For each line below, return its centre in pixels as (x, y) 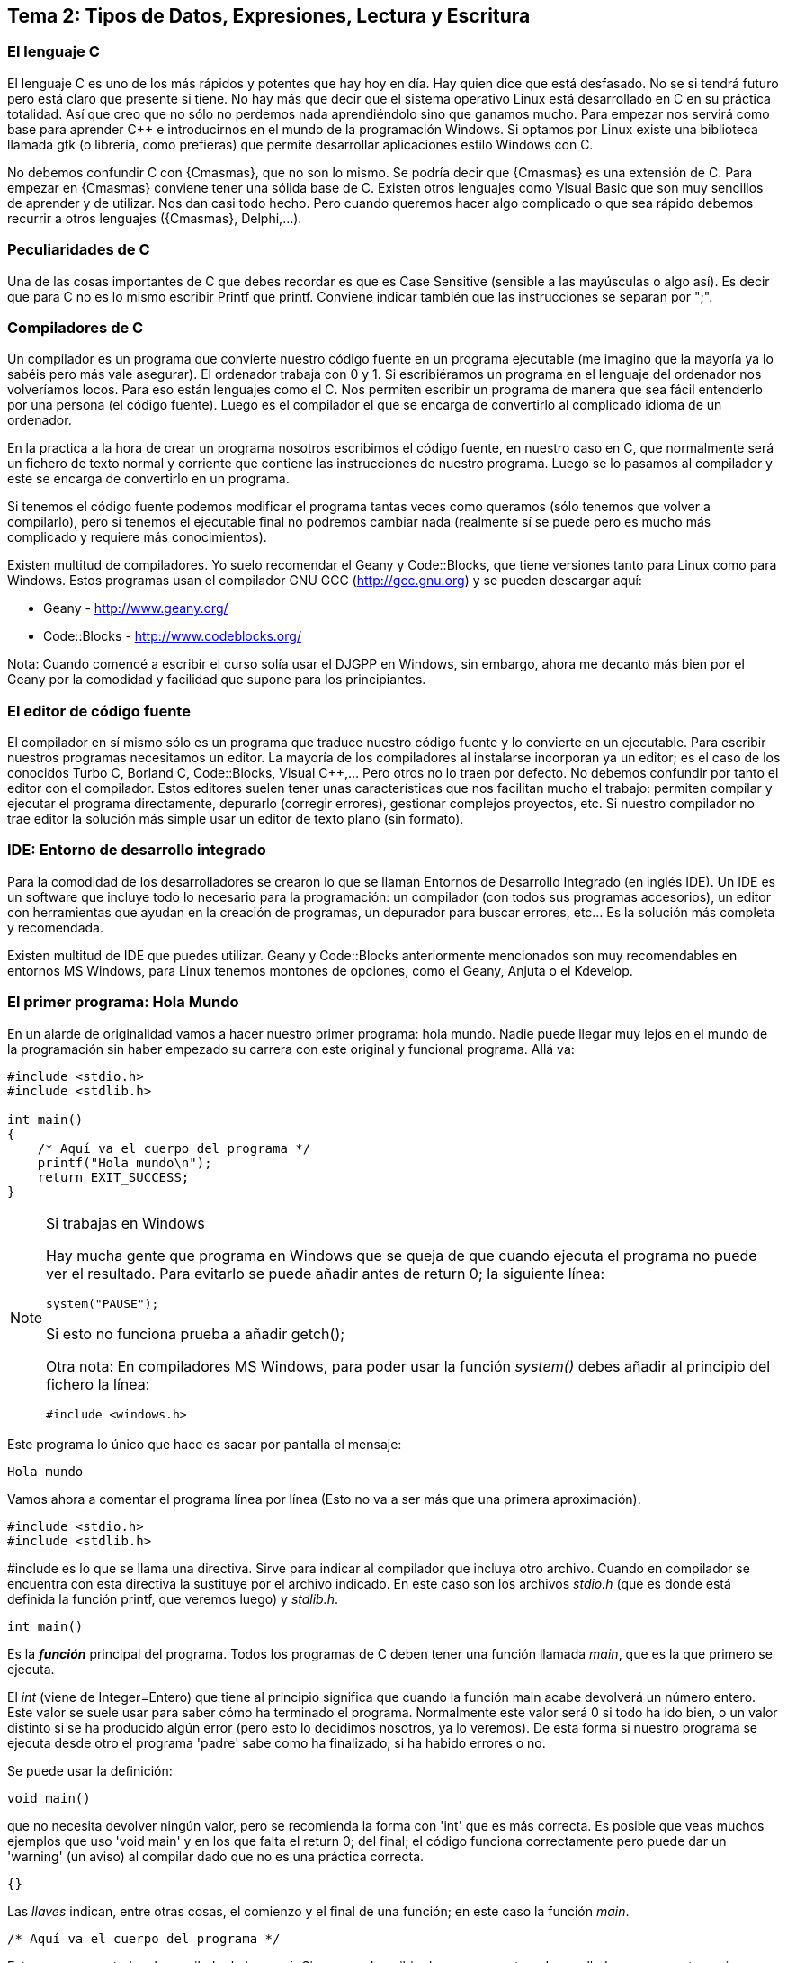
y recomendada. (55, 927)
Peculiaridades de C (79, 250)
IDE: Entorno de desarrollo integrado (137, 850)
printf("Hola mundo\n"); (125, 1162)
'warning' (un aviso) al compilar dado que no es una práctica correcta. (216, 1856)
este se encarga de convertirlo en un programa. (148, 479)
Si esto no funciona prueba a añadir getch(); (196, 1333)
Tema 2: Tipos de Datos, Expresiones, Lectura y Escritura (269, 16)
